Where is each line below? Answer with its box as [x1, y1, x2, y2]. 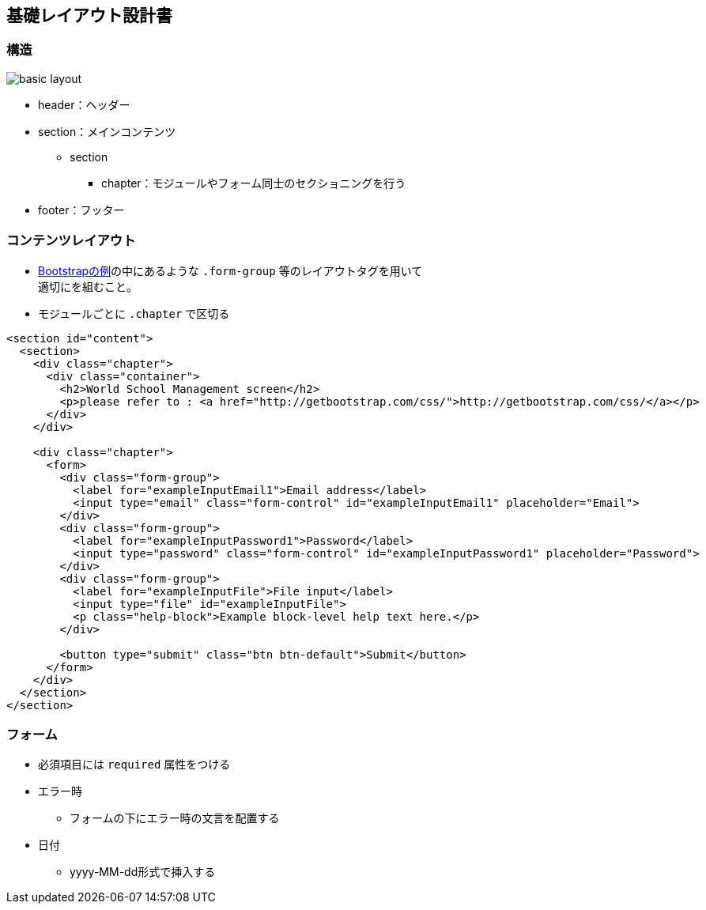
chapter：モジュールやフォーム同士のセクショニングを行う [101, 176, 406, 190]
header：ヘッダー [38, 97, 130, 111]
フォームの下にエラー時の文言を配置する [70, 811, 280, 825]
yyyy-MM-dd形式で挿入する [70, 865, 216, 879]
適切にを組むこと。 [38, 279, 138, 293]
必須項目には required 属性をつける [38, 757, 231, 772]
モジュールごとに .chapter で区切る [38, 306, 230, 320]
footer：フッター [38, 202, 125, 217]
